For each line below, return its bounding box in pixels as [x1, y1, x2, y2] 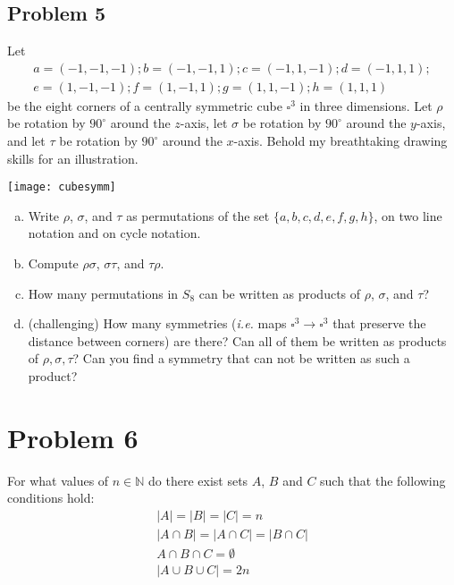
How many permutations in [28, 284, 179, 302]
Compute [28, 254, 79, 273]
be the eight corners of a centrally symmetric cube [7, 96, 282, 114]
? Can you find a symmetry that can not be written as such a [72, 349, 410, 368]
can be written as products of [198, 284, 361, 302]
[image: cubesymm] [7, 181, 116, 194]
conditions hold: [7, 488, 95, 507]
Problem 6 [7, 419, 139, 455]
